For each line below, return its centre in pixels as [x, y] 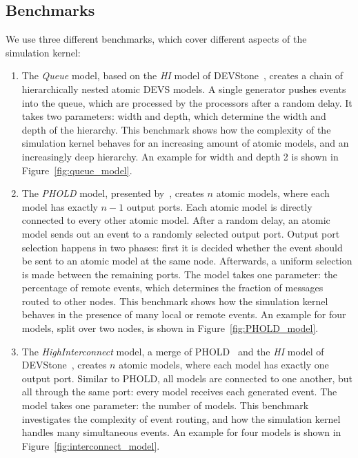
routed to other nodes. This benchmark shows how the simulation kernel [175, 301]
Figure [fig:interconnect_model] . [91, 445]
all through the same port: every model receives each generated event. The [179, 392]
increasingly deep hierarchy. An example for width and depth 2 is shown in [180, 156]
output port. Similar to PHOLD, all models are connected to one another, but [187, 378]
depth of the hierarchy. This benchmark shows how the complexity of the [176, 129]
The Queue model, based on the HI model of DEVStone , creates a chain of [182, 75]
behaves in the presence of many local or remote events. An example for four [184, 314]
